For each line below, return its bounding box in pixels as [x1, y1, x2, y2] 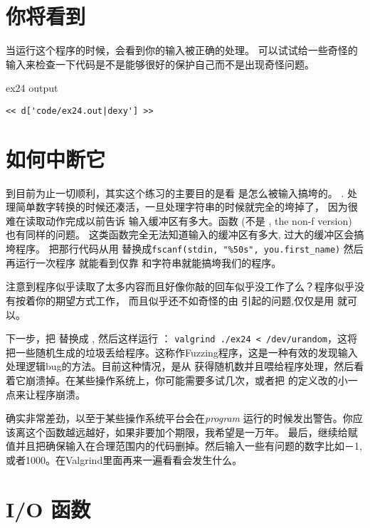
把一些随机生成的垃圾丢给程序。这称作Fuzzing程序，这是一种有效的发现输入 [6, 344, 358, 359]
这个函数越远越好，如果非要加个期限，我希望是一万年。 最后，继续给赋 [25, 424, 358, 439]
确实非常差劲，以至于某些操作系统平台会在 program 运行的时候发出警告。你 [6, 411, 353, 426]
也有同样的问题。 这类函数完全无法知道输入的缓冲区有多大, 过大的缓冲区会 [6, 227, 354, 242]
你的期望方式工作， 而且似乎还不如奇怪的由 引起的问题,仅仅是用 [35, 292, 334, 307]
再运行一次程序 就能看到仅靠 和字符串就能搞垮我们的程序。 [6, 255, 282, 270]
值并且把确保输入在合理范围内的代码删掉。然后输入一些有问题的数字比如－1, [6, 438, 362, 453]
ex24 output [6, 80, 58, 95]
